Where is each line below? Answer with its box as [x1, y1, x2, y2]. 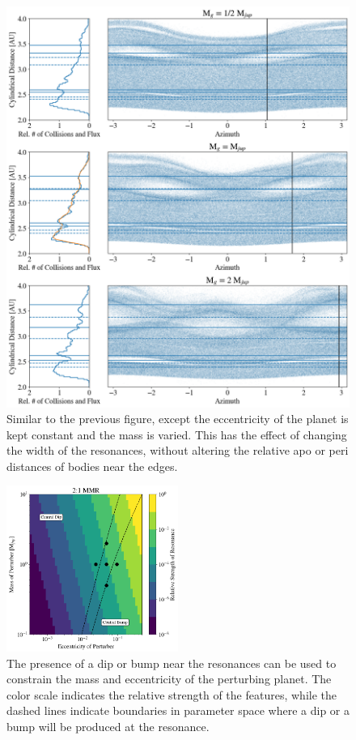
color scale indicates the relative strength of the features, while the [6, 686, 337, 703]
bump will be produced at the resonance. [6, 717, 210, 734]
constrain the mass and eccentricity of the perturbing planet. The [6, 670, 332, 687]
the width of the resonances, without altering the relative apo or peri [6, 442, 349, 459]
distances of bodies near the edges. [6, 457, 178, 474]
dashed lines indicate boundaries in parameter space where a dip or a [6, 702, 350, 719]
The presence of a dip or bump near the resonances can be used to [6, 654, 337, 671]
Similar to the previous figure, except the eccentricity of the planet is [6, 410, 349, 427]
